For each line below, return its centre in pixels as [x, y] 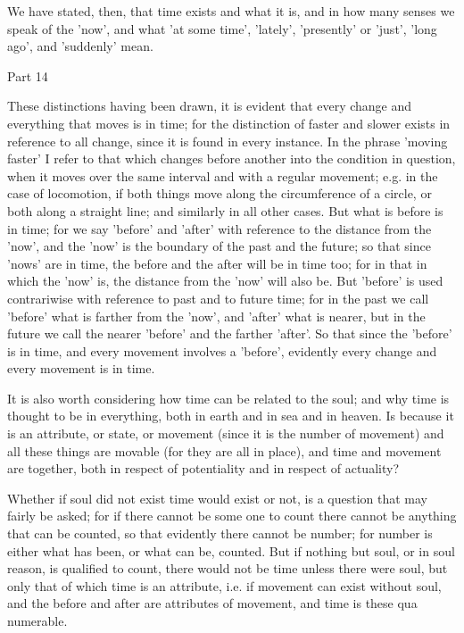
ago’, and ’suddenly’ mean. [80, 46]
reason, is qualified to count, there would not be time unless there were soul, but [228, 568]
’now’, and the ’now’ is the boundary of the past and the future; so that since [219, 246]
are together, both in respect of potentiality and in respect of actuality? [203, 468]
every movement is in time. [81, 368]
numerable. [37, 621]
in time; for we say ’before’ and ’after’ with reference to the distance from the [220, 228]
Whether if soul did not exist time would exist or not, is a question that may [218, 498]
